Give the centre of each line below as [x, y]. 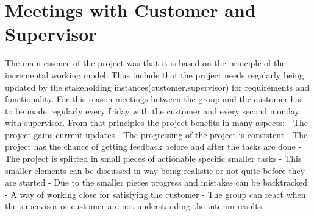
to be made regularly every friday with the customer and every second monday [152, 110]
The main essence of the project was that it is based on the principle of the [145, 63]
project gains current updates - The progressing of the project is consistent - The [156, 134]
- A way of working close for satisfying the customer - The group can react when [155, 194]
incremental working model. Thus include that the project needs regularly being [154, 75]
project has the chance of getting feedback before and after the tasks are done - [153, 146]
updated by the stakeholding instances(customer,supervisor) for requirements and [157, 87]
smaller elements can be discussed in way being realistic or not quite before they [155, 170]
